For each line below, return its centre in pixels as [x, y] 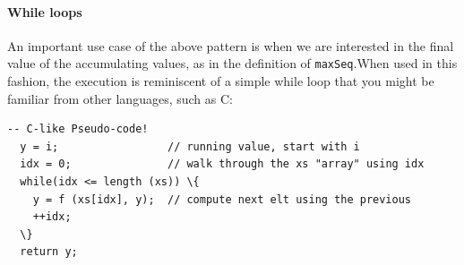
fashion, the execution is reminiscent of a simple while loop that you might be [221, 81]
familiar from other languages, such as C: [120, 98]
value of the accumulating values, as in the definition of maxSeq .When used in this [232, 63]
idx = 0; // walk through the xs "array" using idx [222, 164]
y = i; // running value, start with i [190, 146]
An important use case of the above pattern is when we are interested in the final [231, 45]
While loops [45, 11]
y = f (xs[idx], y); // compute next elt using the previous [222, 199]
